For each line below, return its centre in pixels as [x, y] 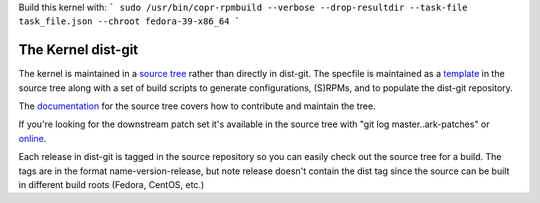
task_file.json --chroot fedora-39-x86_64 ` [129, 21]
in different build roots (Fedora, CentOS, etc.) [111, 185]
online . [32, 138]
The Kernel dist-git [78, 50]
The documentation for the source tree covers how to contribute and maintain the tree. [197, 106]
